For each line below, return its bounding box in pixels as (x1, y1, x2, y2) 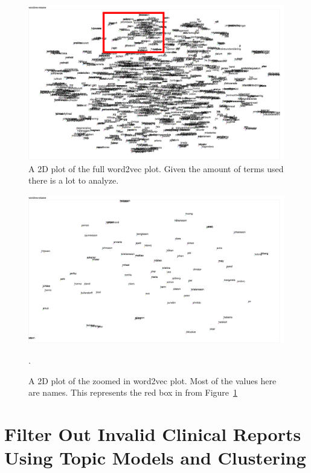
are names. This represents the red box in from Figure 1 (28, 386, 238, 399)
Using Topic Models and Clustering (4, 445, 306, 470)
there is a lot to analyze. (28, 174, 119, 187)
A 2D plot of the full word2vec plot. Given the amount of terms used (28, 162, 284, 175)
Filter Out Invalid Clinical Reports (4, 422, 301, 446)
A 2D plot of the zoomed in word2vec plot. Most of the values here (28, 374, 277, 387)
